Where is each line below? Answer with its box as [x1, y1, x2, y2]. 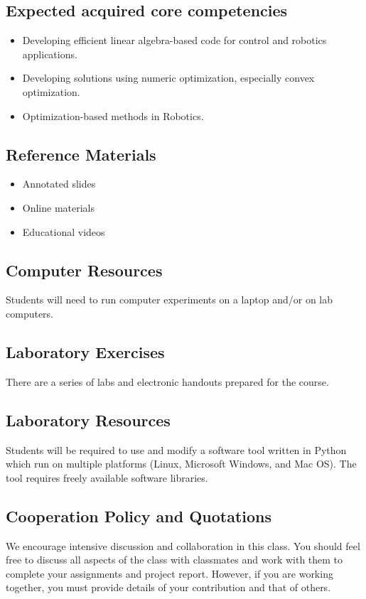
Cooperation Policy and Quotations [6, 504, 272, 527]
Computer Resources [6, 259, 163, 281]
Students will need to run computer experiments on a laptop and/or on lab [6, 292, 333, 307]
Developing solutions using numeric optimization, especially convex [22, 70, 315, 85]
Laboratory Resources [6, 409, 171, 431]
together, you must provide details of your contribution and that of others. [6, 580, 331, 595]
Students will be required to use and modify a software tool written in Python [6, 442, 347, 457]
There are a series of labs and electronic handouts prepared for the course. [6, 374, 329, 389]
